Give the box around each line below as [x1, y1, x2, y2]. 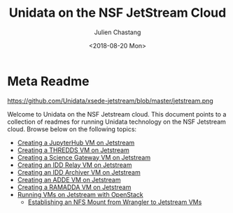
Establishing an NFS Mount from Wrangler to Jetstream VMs [27, 198, 202, 206]
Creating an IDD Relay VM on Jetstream [17, 161, 132, 169]
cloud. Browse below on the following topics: [7, 124, 137, 133]
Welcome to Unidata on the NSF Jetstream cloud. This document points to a [7, 110, 227, 118]
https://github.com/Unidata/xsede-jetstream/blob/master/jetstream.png [7, 96, 213, 105]
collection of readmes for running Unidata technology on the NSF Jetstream [7, 117, 226, 126]
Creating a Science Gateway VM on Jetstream [17, 153, 151, 161]
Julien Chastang [94, 28, 141, 36]
